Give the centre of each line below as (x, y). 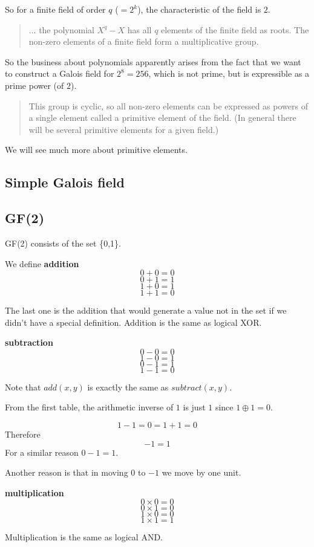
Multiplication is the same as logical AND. (84, 537)
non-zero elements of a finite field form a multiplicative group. (144, 41)
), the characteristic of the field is (199, 9)
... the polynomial (61, 29)
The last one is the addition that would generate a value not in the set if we (146, 310)
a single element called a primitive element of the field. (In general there (162, 118)
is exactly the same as (128, 387)
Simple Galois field (65, 182)
